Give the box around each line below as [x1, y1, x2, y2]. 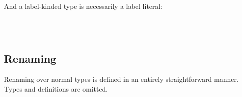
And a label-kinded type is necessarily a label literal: [4, 1, 162, 11]
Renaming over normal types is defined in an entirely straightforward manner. [4, 74, 239, 84]
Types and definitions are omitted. [4, 83, 108, 94]
